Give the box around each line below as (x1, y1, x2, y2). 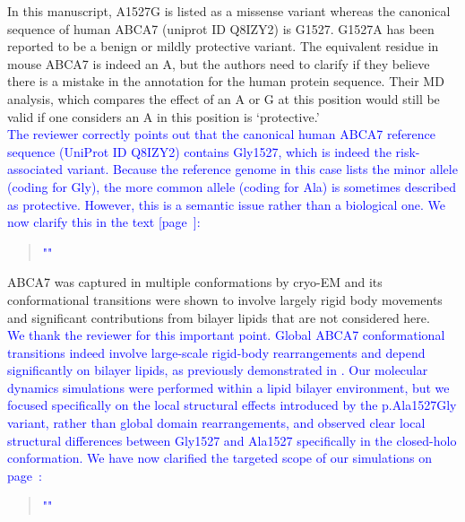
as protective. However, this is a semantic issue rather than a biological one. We (7, 195, 446, 213)
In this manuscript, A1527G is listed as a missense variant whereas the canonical (7, 2, 451, 20)
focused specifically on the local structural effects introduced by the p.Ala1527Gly (7, 396, 457, 414)
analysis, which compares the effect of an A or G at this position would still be (7, 89, 440, 108)
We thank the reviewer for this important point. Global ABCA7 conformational (7, 326, 445, 344)
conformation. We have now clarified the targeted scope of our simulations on (7, 448, 433, 467)
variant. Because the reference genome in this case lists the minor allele (66, 160, 458, 178)
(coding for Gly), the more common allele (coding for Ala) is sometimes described (7, 177, 457, 196)
